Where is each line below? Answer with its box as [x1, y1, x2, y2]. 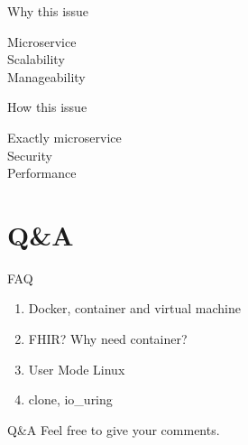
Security [7, 145, 52, 164]
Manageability [7, 67, 86, 86]
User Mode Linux [28, 359, 125, 378]
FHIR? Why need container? [28, 329, 188, 348]
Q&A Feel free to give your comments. [7, 420, 220, 439]
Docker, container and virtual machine [28, 299, 242, 318]
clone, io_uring [28, 390, 113, 409]
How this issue [7, 97, 87, 116]
